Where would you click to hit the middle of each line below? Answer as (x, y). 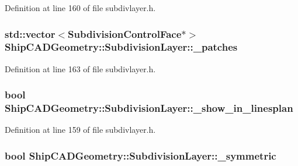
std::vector (30, 33)
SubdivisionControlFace (125, 33)
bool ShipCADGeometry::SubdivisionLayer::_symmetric (141, 155)
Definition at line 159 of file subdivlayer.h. (80, 130)
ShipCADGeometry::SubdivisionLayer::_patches (121, 47)
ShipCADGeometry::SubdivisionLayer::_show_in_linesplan (149, 108)
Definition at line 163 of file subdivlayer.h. (80, 68)
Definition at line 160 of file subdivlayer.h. (80, 8)
